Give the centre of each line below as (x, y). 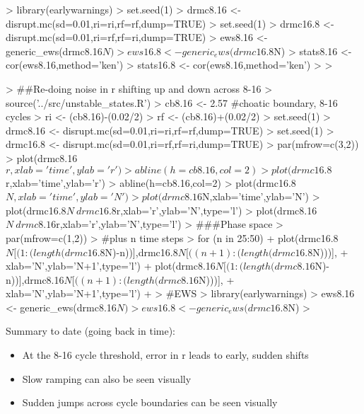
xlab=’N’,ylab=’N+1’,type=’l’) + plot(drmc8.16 (111, 266)
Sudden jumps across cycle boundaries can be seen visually (150, 402)
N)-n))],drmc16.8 (141, 252)
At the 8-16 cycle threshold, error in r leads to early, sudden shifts (165, 355)
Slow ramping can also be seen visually (107, 378)
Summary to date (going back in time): (90, 331)
